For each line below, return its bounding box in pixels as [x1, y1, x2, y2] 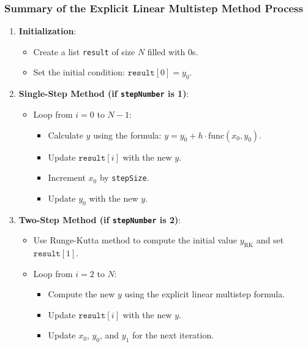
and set [256, 234, 284, 246]
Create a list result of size [33, 45, 135, 58]
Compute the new [48, 288, 115, 300]
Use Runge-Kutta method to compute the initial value [33, 234, 237, 246]
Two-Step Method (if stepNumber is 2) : [18, 213, 181, 226]
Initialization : [18, 25, 77, 37]
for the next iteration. [132, 329, 214, 341]
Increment [48, 171, 86, 184]
